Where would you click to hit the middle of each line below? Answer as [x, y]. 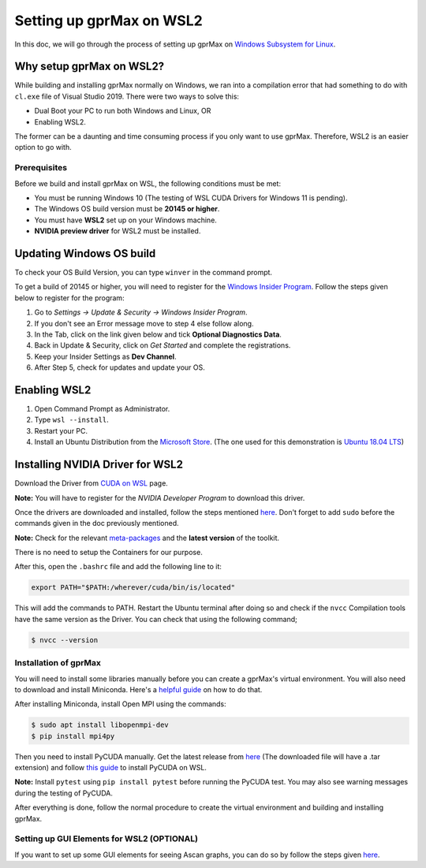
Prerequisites [41, 168]
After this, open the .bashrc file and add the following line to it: [118, 567]
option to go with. [43, 147]
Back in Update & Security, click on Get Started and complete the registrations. [163, 345]
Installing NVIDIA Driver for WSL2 [99, 465]
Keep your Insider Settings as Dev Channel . [105, 356]
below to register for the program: [70, 298]
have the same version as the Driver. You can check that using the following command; [156, 619]
